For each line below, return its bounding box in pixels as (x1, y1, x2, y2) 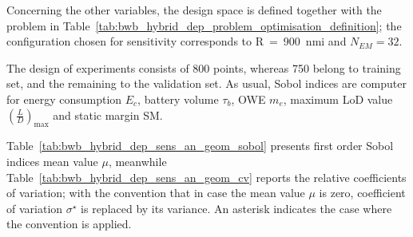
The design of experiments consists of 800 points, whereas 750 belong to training (6, 59, 401, 76)
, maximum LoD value (283, 90, 393, 107)
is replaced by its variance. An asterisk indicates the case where (81, 199, 392, 216)
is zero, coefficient (319, 184, 406, 201)
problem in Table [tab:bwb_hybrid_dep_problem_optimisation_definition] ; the (6, 17, 402, 34)
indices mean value (6, 152, 98, 169)
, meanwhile (108, 152, 167, 169)
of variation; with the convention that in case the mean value (6, 184, 305, 201)
